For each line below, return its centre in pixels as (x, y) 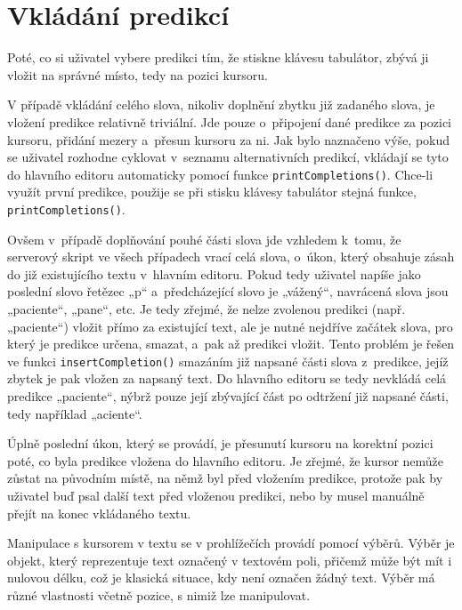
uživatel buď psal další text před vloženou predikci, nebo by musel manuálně (216, 495)
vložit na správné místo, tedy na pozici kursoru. (138, 74)
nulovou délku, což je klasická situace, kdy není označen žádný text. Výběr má (221, 578)
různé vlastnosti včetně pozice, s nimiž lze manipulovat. (159, 594)
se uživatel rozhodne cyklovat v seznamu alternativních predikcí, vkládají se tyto (228, 157)
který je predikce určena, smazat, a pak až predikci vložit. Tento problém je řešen (231, 344)
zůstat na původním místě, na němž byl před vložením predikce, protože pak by (225, 478)
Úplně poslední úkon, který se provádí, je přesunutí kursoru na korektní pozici (220, 443)
